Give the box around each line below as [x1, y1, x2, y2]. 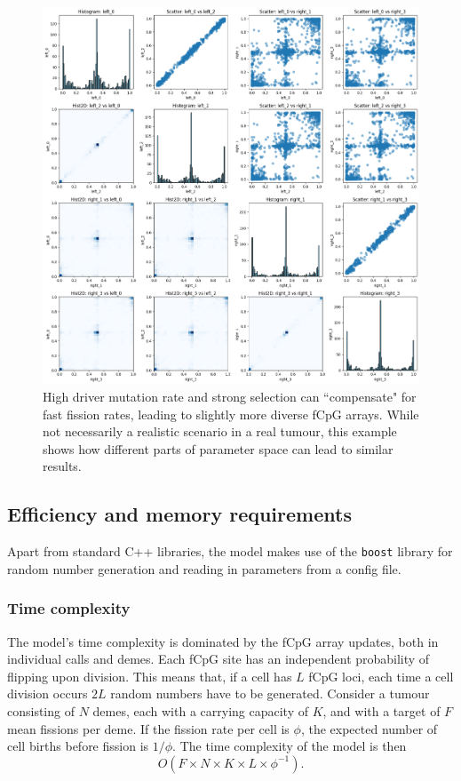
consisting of [7, 702, 75, 721]
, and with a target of [322, 702, 441, 721]
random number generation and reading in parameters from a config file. [7, 559, 401, 578]
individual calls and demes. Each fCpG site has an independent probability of [7, 650, 430, 668]
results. [43, 457, 82, 475]
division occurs [7, 684, 88, 703]
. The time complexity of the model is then [172, 737, 407, 755]
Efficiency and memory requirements [7, 500, 352, 528]
